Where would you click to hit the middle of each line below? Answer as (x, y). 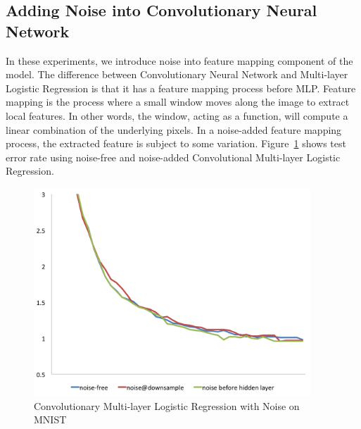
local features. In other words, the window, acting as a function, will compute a (177, 115)
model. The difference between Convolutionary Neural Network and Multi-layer (177, 74)
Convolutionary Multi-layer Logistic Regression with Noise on (167, 405)
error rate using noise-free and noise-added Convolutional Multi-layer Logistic (173, 157)
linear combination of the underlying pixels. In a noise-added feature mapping (174, 129)
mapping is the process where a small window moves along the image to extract (178, 102)
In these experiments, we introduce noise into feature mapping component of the (179, 60)
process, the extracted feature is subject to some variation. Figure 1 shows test (176, 143)
